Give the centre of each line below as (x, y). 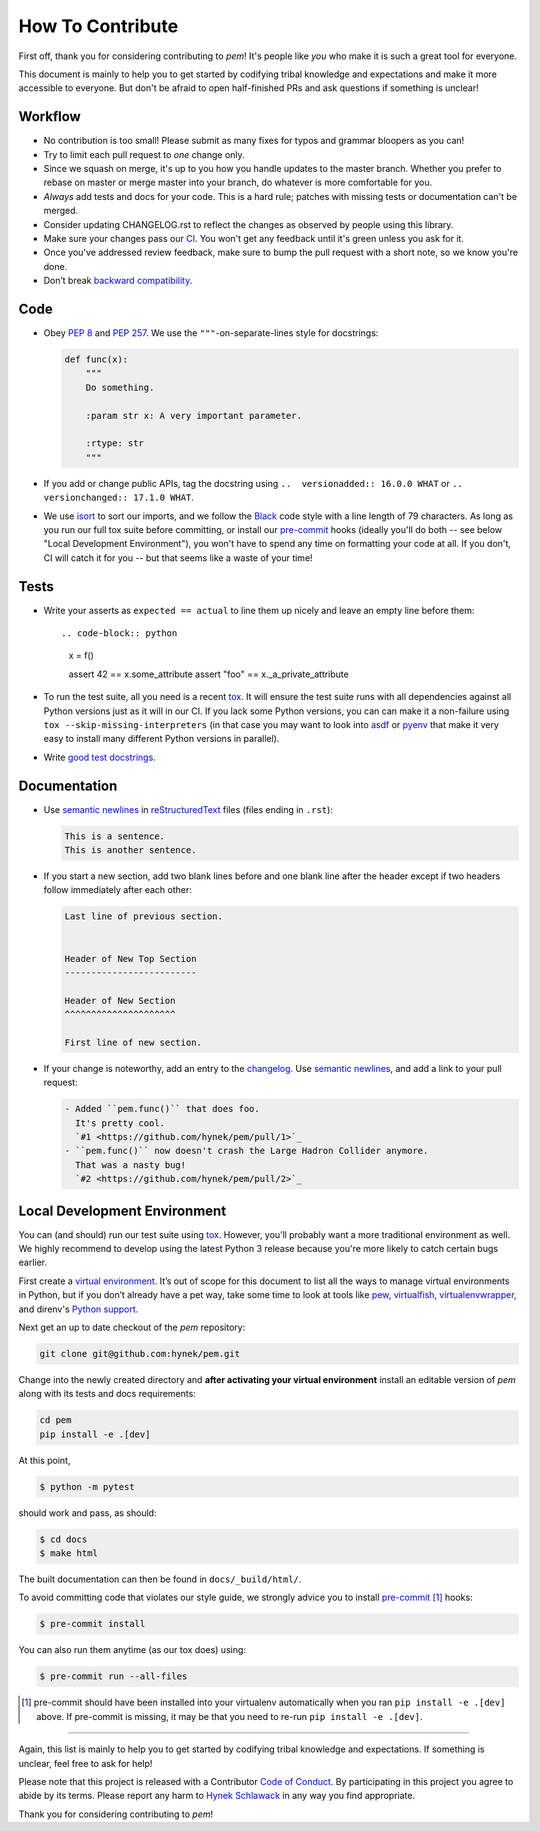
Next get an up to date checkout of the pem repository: (132, 1327)
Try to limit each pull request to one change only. (144, 154)
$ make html (69, 1553)
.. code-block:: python (119, 633)
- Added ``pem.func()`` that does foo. (162, 1109)
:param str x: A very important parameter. (193, 415)
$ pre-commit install (92, 1624)
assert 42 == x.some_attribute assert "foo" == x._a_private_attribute (208, 674)
